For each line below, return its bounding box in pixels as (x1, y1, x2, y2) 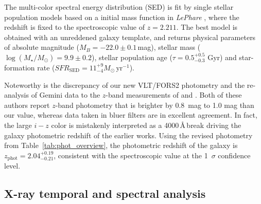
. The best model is (176, 22, 238, 32)
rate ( (37, 62, 55, 72)
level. (4, 160, 21, 171)
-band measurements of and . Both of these (106, 89, 242, 100)
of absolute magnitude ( (4, 42, 79, 52)
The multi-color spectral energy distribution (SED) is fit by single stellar (4, 2, 234, 12)
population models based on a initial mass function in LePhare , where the (4, 11, 239, 22)
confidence (218, 150, 251, 160)
